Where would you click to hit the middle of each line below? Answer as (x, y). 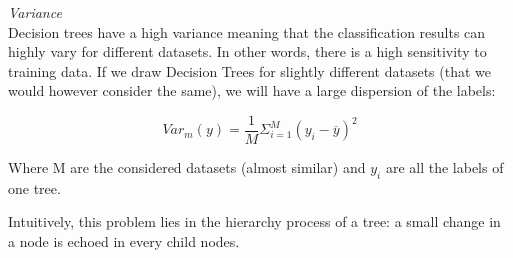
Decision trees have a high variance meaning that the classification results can (247, 31)
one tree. (34, 187)
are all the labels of (444, 167)
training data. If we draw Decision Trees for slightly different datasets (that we (249, 70)
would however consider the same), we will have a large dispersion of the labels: (252, 90)
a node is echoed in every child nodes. (124, 241)
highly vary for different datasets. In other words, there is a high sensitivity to (247, 51)
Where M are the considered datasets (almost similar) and (187, 167)
